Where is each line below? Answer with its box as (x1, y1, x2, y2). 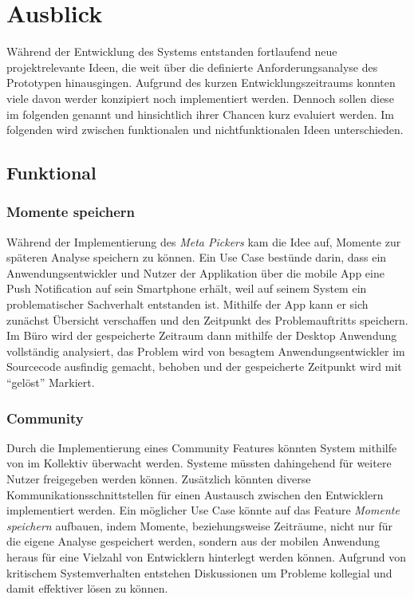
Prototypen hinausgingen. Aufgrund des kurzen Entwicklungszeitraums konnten (6, 74, 396, 91)
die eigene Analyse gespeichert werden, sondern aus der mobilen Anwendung (6, 533, 380, 550)
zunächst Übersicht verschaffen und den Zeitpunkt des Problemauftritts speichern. (6, 311, 408, 328)
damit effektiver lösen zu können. (6, 580, 168, 597)
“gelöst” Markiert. (6, 374, 95, 391)
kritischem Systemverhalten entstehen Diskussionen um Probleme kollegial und (6, 564, 392, 581)
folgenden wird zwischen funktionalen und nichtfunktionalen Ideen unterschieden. (6, 121, 404, 138)
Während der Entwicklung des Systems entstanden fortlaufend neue (6, 43, 337, 60)
